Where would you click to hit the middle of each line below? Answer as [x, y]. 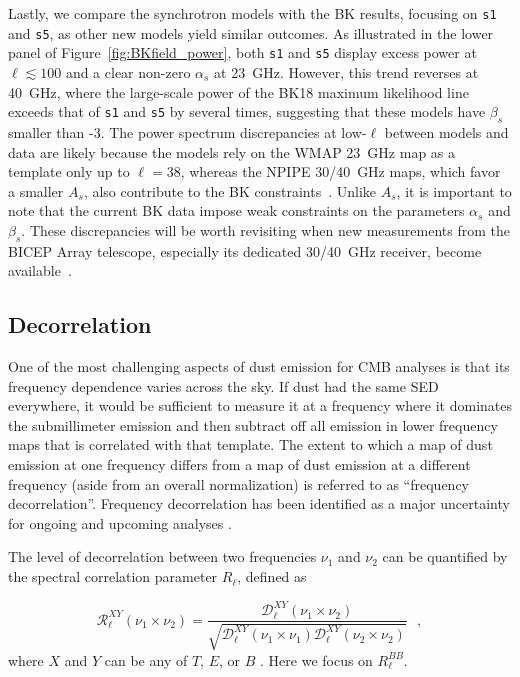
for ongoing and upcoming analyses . [120, 522]
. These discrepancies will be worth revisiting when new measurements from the [265, 229]
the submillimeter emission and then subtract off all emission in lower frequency [253, 424]
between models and [446, 131]
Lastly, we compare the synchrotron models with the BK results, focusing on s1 [252, 13]
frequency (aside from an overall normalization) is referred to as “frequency [238, 483]
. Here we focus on [316, 659]
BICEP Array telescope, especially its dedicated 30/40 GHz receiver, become [245, 250]
